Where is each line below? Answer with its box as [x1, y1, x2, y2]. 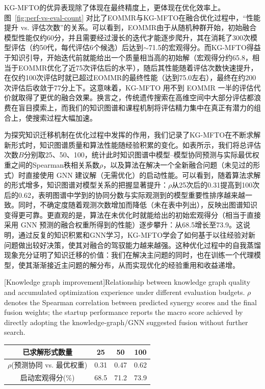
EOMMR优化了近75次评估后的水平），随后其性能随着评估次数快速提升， [18, 62, 258, 73]
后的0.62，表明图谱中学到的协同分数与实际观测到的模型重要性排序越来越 [4, 189, 245, 200]
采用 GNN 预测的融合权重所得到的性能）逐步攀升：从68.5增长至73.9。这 [4, 219, 244, 230]
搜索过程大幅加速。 [32, 112, 97, 123]
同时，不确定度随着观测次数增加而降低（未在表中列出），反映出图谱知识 [18, 199, 257, 210]
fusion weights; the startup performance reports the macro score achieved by [4, 307, 243, 317]
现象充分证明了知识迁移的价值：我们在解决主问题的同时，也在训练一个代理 [4, 249, 254, 260]
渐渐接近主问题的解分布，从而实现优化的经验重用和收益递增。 [32, 259, 240, 270]
